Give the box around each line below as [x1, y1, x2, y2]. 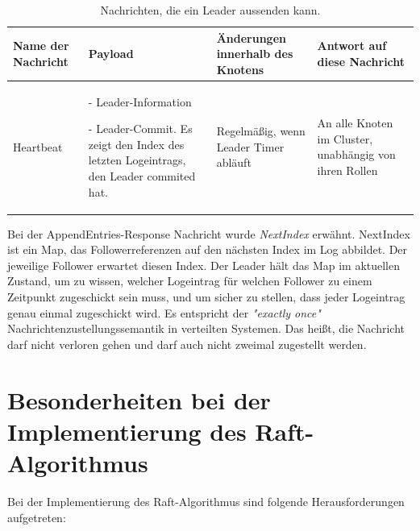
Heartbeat [13, 138, 63, 155]
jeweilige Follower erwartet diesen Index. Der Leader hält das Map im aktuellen [7, 256, 401, 273]
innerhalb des [216, 45, 293, 62]
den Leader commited [88, 168, 196, 184]
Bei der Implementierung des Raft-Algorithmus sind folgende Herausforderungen [7, 492, 405, 509]
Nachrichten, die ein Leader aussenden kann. [100, 2, 321, 18]
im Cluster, [317, 130, 373, 147]
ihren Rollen [317, 162, 378, 178]
